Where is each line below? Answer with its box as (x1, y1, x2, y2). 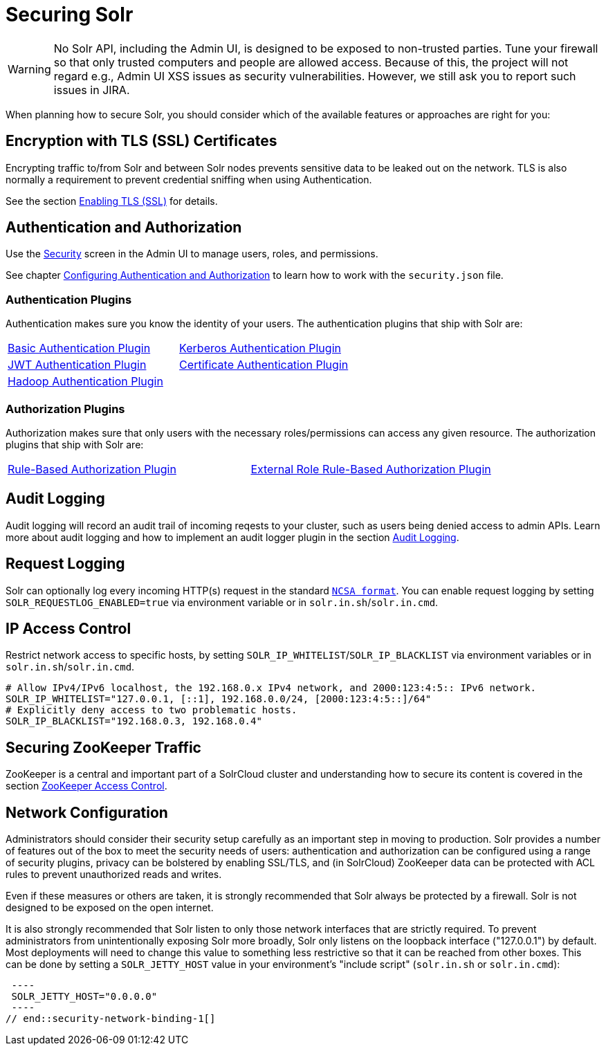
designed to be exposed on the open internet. (6, 902, 214, 914)
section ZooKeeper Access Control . (6, 780, 167, 792)
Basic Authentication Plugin (8, 341, 151, 356)
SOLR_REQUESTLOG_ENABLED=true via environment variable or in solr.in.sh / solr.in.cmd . (6, 596, 439, 608)
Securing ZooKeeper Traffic (6, 738, 201, 756)
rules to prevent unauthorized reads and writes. (6, 868, 222, 881)
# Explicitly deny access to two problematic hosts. (6, 704, 297, 716)
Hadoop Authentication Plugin (8, 374, 163, 389)
